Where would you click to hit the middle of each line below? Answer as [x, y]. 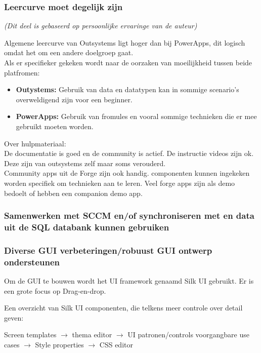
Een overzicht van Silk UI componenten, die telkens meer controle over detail [123, 308]
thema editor [92, 335]
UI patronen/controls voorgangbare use [188, 335]
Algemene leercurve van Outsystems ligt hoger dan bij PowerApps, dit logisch [125, 42]
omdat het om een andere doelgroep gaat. [69, 52]
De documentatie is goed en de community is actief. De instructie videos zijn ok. [129, 153]
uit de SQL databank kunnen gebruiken [87, 227]
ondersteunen [32, 262]
